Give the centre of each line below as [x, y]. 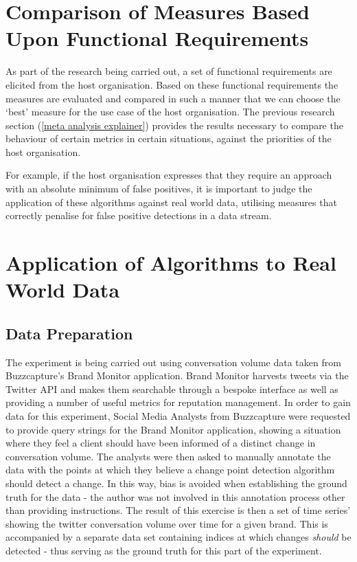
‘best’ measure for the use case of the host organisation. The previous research [170, 112]
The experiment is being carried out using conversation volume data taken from [173, 362]
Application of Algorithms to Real [171, 263]
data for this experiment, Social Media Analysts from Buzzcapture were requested [178, 415]
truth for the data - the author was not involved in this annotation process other [175, 496]
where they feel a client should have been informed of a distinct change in [161, 443]
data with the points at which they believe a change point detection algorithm [170, 470]
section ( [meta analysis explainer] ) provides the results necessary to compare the [174, 125]
